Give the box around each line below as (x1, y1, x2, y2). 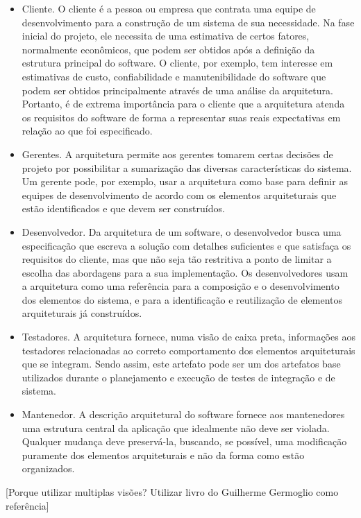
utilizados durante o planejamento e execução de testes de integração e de (22, 370, 335, 384)
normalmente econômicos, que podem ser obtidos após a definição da (22, 42, 315, 56)
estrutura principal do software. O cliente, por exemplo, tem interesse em (22, 55, 333, 70)
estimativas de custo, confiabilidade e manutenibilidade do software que (22, 69, 326, 83)
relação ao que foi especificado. (22, 123, 153, 138)
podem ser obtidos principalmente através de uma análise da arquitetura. (22, 83, 333, 97)
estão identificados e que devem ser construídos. (22, 201, 225, 216)
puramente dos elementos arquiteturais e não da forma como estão (22, 447, 305, 462)
